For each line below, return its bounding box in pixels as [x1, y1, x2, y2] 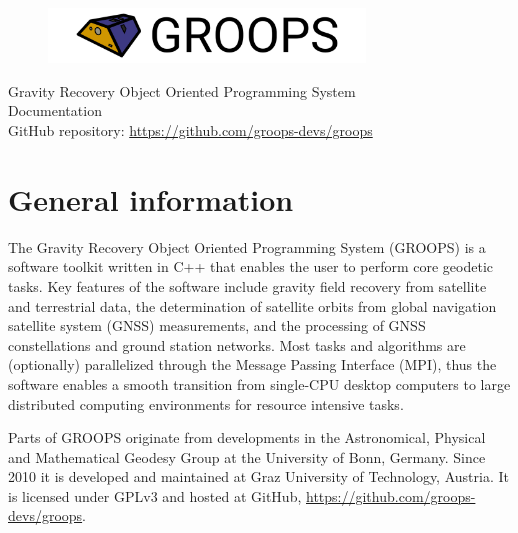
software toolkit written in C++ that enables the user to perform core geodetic [8, 256, 494, 277]
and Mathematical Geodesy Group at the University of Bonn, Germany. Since [8, 446, 486, 467]
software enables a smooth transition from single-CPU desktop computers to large [8, 373, 511, 394]
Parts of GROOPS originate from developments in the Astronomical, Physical [8, 427, 486, 448]
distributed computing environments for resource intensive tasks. [8, 393, 404, 414]
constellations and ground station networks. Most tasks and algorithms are [8, 334, 466, 355]
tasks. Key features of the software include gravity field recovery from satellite [8, 275, 487, 296]
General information [8, 178, 294, 219]
